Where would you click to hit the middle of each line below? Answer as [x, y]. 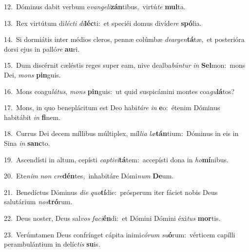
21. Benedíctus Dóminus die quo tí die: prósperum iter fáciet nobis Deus [111, 192]
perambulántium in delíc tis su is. [52, 244]
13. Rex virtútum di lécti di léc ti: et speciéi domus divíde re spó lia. [103, 23]
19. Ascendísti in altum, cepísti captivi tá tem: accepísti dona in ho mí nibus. [116, 159]
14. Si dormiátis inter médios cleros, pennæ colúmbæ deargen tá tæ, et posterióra [124, 39]
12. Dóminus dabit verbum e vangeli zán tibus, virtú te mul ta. [95, 6]
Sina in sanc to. [27, 143]
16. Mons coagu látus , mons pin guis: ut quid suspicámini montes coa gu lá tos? [119, 91]
